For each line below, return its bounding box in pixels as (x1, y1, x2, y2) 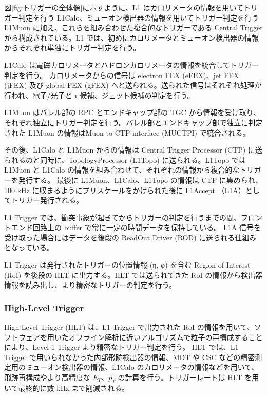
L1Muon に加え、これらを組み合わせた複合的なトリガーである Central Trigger (4, 22, 263, 33)
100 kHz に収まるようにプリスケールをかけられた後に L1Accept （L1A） (4, 184, 245, 195)
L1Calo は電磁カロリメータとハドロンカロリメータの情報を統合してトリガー (4, 59, 259, 70)
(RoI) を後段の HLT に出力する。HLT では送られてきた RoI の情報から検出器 (4, 269, 263, 280)
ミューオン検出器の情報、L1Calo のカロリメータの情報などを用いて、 (25, 362, 259, 372)
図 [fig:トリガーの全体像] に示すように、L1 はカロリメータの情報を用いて (4, 2, 244, 12)
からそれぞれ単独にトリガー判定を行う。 (4, 42, 141, 53)
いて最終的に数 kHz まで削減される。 (4, 382, 129, 393)
